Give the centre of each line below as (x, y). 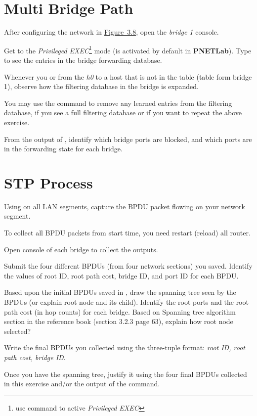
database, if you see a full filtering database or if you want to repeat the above (123, 113)
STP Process (48, 182)
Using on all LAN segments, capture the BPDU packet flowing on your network (125, 206)
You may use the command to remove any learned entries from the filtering (118, 103)
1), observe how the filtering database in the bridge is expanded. (101, 86)
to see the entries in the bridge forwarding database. (83, 60)
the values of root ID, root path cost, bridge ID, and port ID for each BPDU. (121, 275)
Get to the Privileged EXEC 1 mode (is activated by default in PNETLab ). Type (128, 49)
